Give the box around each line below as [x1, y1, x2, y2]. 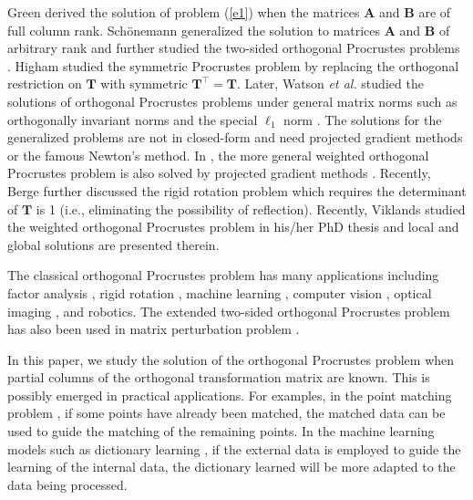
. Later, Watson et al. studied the [236, 74, 424, 93]
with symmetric [100, 74, 188, 93]
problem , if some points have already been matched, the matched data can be [7, 403, 446, 422]
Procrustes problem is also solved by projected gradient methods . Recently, [7, 163, 431, 182]
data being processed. [7, 474, 128, 494]
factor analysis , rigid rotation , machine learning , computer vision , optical [7, 283, 432, 302]
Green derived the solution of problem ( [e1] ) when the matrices [7, 3, 360, 21]
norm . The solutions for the [283, 109, 442, 129]
